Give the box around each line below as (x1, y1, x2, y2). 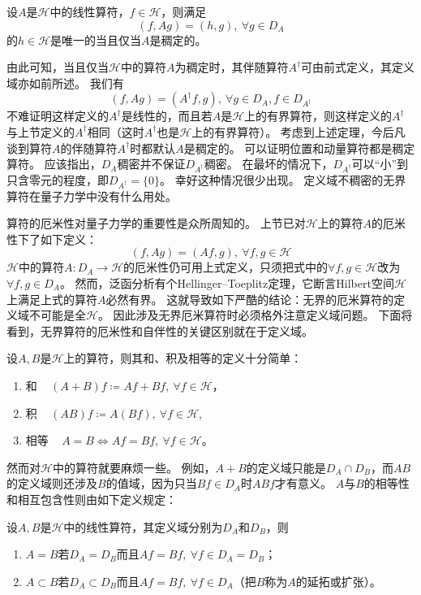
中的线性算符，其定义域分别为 (63, 518, 223, 535)
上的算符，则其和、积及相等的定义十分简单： (63, 350, 303, 367)
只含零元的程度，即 (6, 171, 109, 188)
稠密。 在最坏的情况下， (204, 155, 333, 172)
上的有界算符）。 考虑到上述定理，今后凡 (191, 123, 406, 140)
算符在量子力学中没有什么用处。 (6, 187, 177, 204)
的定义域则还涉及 (6, 475, 97, 492)
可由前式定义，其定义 (301, 59, 415, 76)
